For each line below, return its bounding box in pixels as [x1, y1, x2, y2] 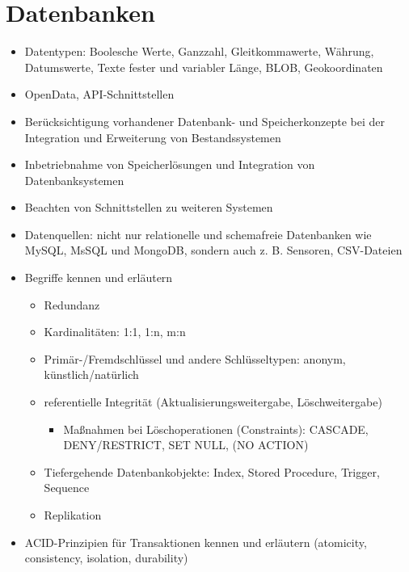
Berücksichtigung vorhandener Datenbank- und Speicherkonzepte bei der [24, 112, 385, 129]
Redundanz [44, 296, 100, 313]
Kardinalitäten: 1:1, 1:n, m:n [44, 323, 186, 340]
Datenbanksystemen [24, 171, 124, 188]
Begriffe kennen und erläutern [24, 269, 173, 286]
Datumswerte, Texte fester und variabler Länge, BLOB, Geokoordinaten [24, 58, 383, 75]
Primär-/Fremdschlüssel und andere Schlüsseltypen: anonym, [44, 350, 346, 367]
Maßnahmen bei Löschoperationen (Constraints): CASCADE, [63, 420, 369, 437]
